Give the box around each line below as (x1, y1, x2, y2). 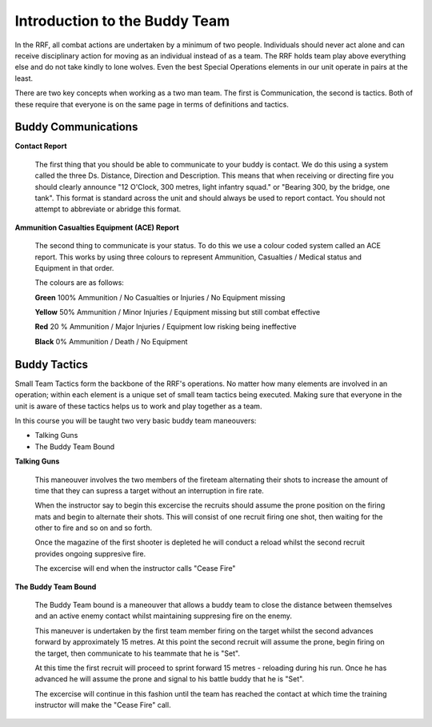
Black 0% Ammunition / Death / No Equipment (34, 336, 188, 346)
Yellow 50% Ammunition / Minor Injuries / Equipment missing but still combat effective (34, 307, 320, 317)
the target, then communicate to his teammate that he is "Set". (34, 649, 240, 658)
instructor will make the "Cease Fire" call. (34, 701, 171, 710)
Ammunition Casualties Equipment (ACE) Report (14, 223, 179, 232)
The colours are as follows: (34, 278, 124, 287)
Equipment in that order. (34, 263, 114, 272)
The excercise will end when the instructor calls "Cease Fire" (34, 564, 236, 573)
